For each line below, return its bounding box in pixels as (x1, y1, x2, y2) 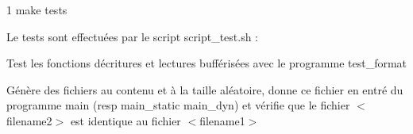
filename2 (6, 112, 52, 128)
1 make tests (6, 2, 68, 17)
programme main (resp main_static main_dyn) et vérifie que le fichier (6, 97, 350, 113)
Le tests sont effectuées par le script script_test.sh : (6, 28, 259, 44)
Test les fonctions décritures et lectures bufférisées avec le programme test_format (6, 55, 407, 71)
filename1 (199, 112, 245, 128)
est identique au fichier (70, 112, 181, 128)
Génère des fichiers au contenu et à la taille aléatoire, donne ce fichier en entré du (6, 81, 403, 98)
